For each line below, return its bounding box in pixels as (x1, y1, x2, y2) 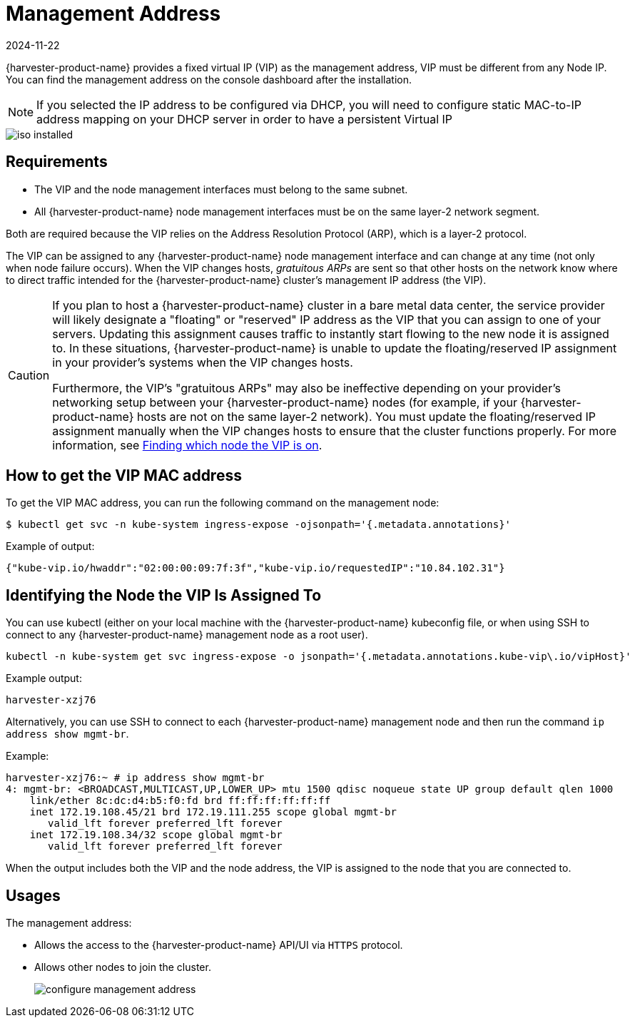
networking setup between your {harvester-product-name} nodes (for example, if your (52, 395, 517, 409)
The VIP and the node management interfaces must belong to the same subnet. (34, 183, 408, 195)
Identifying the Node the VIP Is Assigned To (6, 586, 322, 604)
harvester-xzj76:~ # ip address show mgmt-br (6, 772, 265, 784)
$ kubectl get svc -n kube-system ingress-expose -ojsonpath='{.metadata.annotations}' (6, 519, 512, 531)
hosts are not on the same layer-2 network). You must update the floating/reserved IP (137, 409, 596, 424)
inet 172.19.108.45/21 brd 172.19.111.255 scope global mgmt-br (29, 806, 397, 818)
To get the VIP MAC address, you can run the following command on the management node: (6, 497, 440, 509)
